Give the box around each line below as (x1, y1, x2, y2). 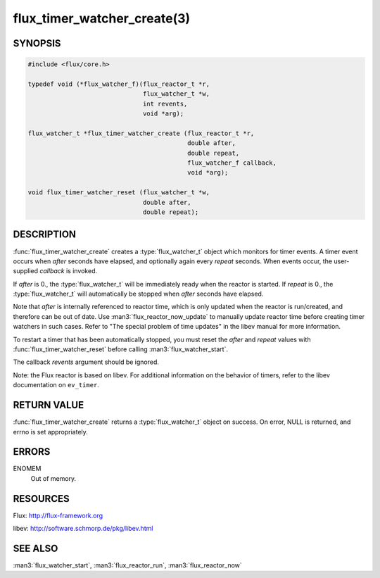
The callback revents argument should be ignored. (13, 358, 160, 366)
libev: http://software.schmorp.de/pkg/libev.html (13, 524, 153, 533)
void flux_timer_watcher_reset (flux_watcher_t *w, (27, 189, 210, 196)
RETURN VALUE (13, 399, 84, 411)
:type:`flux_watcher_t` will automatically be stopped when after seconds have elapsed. (13, 289, 264, 299)
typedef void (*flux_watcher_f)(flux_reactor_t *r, (27, 80, 210, 88)
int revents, (142, 99, 188, 108)
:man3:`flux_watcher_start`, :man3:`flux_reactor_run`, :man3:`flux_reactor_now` (13, 561, 242, 570)
